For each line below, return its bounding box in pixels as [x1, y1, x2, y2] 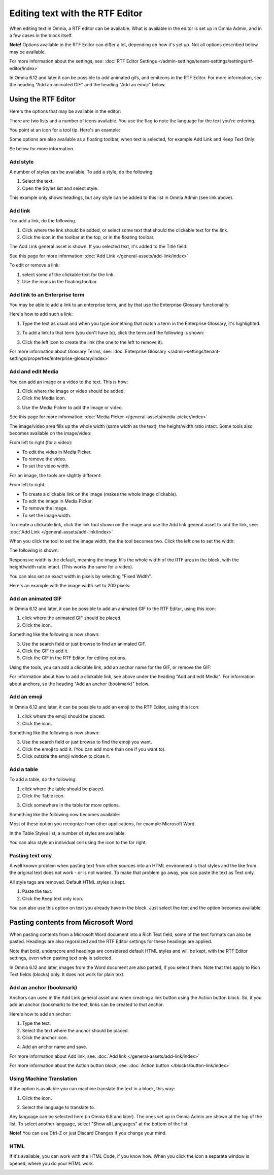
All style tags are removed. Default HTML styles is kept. [9, 879, 126, 885]
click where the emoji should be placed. [22, 713, 106, 719]
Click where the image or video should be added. [22, 388, 125, 394]
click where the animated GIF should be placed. [22, 615, 122, 621]
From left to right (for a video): [9, 440, 73, 446]
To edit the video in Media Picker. [22, 449, 92, 455]
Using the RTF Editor [9, 95, 76, 104]
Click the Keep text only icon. [22, 895, 84, 901]
